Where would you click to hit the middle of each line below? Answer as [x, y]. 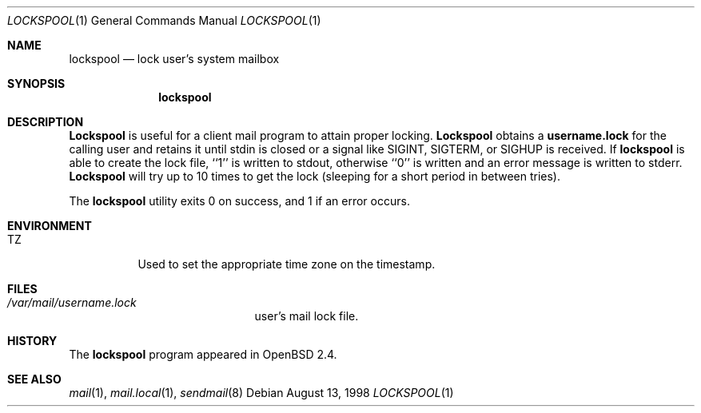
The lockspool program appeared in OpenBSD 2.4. [203, 354]
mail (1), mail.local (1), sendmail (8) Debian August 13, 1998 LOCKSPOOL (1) [261, 393]
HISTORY [32, 341]
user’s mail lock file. [307, 316]
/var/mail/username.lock [72, 302]
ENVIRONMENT [50, 226]
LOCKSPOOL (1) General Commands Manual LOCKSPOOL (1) [164, 20]
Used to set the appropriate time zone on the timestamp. [287, 264]
